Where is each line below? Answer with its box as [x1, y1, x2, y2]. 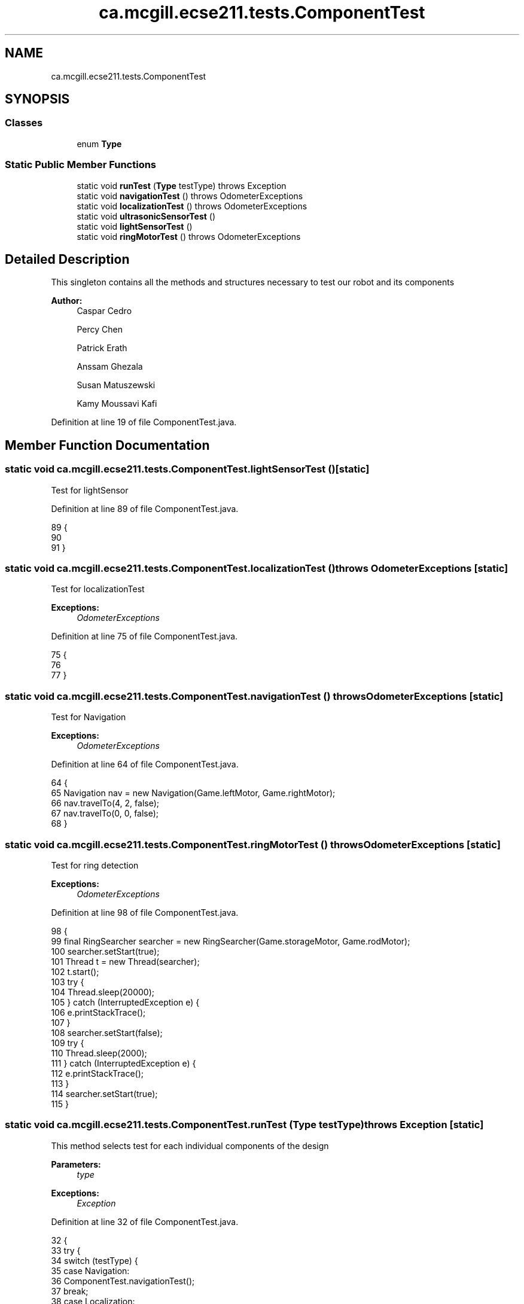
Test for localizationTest [51, 584, 145, 595]
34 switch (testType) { [51, 1255, 138, 1266]
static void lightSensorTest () [77, 221, 193, 231]
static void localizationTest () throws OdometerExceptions [77, 200, 307, 211]
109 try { [51, 1037, 84, 1048]
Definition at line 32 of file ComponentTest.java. [51, 1216, 239, 1227]
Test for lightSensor [51, 485, 129, 495]
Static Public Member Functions [5, 159, 157, 171]
